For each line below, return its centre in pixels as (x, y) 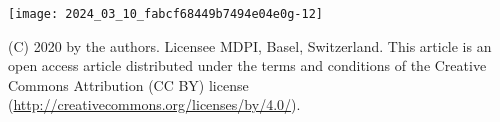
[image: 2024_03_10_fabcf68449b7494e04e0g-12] (165, 14)
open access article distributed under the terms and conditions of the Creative (247, 65)
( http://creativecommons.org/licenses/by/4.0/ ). (154, 104)
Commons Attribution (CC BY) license (128, 84)
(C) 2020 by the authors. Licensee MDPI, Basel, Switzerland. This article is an (250, 45)
